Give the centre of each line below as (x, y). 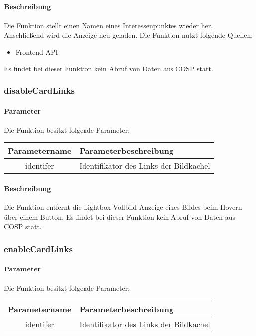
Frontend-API (37, 51)
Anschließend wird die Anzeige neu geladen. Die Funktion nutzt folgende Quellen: (128, 35)
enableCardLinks (38, 248)
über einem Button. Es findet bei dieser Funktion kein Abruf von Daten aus (120, 217)
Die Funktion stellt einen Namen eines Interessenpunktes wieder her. (109, 25)
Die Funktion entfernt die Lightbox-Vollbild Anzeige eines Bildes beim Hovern (123, 207)
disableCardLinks (39, 91)
